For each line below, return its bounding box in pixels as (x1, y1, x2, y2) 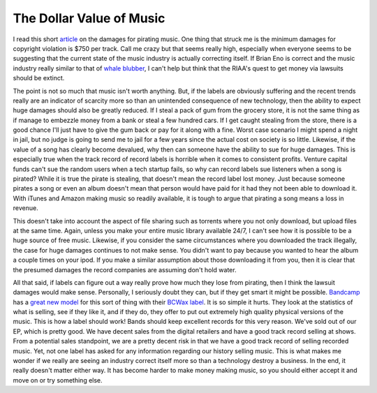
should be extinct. (13, 74, 65, 82)
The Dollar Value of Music (13, 10, 165, 26)
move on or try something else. (13, 376, 103, 384)
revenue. (13, 204, 38, 212)
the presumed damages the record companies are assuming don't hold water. (13, 265, 237, 274)
